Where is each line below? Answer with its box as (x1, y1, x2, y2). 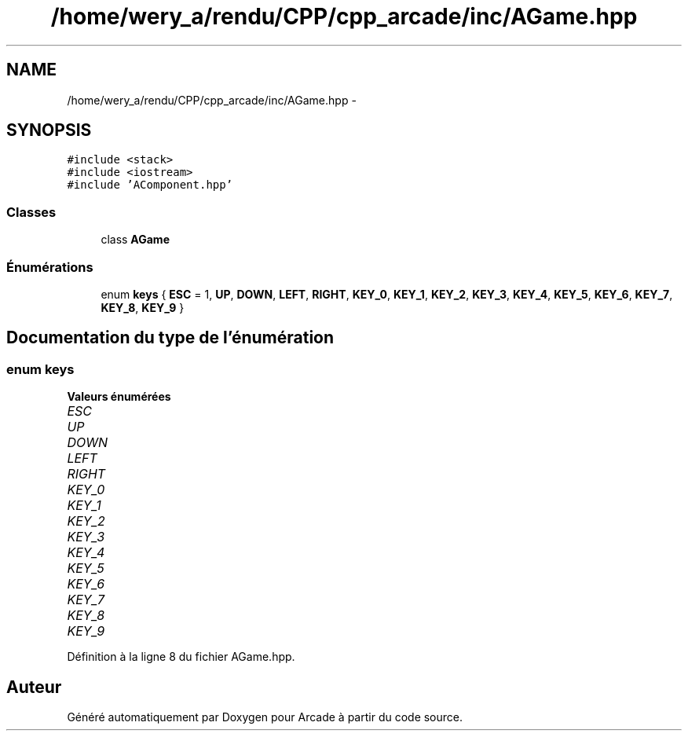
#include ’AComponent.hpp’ (67, 178, 233, 192)
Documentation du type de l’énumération (6, 328, 335, 348)
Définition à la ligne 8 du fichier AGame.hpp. (67, 650, 295, 664)
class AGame (101, 233, 170, 247)
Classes (6, 203, 57, 220)
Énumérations (6, 258, 93, 275)
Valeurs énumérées (67, 390, 171, 404)
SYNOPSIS (6, 120, 92, 141)
